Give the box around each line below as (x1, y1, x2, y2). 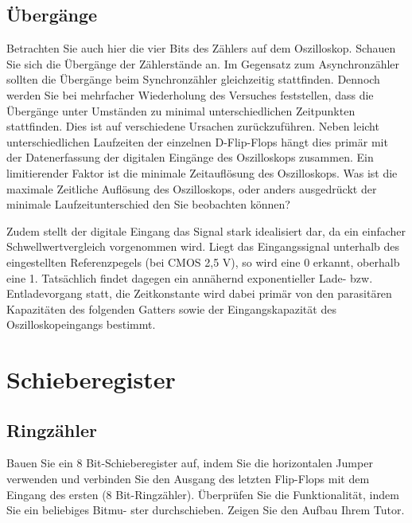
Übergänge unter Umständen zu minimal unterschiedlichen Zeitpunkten (6, 102, 356, 119)
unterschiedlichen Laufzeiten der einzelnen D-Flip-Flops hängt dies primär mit (6, 133, 388, 150)
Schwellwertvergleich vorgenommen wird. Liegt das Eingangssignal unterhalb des (6, 238, 400, 255)
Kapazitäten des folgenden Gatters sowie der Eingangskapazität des (6, 300, 336, 317)
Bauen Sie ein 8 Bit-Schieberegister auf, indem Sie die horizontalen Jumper (6, 455, 373, 471)
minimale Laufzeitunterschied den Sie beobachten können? (6, 196, 290, 213)
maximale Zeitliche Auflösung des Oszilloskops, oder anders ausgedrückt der (6, 180, 377, 197)
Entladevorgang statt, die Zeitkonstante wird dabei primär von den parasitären (6, 285, 392, 302)
